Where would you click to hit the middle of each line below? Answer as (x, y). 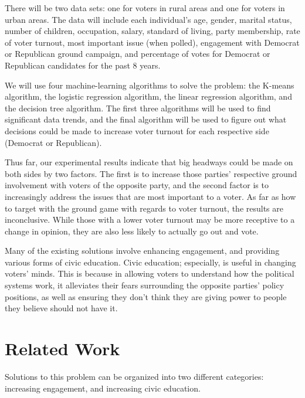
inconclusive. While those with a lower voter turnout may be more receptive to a (150, 220)
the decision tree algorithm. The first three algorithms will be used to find (138, 108)
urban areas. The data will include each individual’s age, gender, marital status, (148, 19)
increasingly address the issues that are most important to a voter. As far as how (150, 196)
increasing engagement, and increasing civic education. (103, 388)
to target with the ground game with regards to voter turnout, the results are (144, 208)
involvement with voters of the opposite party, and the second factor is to (137, 185)
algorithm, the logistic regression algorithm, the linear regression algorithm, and (148, 96)
